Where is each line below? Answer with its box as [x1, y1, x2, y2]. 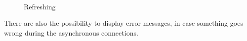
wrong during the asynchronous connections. [4, 27, 138, 38]
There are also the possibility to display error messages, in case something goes [4, 18, 243, 28]
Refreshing [24, 1, 56, 11]
